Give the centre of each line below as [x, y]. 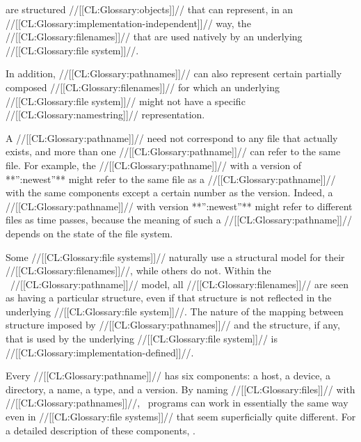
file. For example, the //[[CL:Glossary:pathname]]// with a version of [154, 165]
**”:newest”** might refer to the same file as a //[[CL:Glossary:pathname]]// [171, 179]
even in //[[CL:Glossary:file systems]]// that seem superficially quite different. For [181, 417]
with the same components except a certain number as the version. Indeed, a [169, 192]
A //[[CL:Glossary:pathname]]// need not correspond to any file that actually [172, 137]
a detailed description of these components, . [101, 430]
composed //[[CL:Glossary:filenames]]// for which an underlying [143, 87]
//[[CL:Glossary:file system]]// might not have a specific [126, 101]
